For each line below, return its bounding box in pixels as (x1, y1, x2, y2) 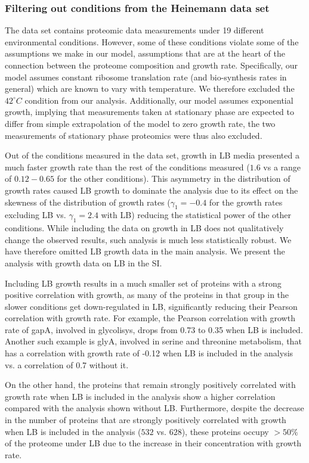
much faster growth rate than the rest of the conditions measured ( (5, 160, 250, 173)
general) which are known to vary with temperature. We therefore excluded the (5, 82, 295, 95)
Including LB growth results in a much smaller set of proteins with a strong (5, 276, 282, 289)
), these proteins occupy (181, 425, 269, 437)
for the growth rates (209, 195, 283, 208)
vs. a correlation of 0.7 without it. (5, 358, 129, 371)
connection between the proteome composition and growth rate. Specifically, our (5, 59, 298, 71)
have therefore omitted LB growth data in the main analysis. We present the (5, 245, 285, 257)
